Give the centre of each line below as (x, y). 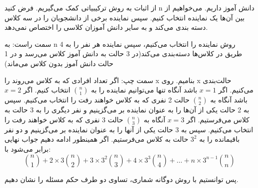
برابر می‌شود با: (28, 148)
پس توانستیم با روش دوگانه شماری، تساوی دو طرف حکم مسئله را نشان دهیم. (122, 179)
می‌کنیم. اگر (236, 90)
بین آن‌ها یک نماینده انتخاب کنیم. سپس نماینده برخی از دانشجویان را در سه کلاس (125, 17)
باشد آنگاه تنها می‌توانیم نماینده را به (144, 90)
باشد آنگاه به (229, 100)
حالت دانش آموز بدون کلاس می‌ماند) (59, 63)
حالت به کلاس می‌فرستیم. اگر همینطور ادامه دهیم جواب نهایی (97, 139)
